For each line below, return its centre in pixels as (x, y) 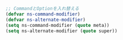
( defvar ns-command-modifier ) (43, 14)
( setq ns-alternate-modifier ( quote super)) (61, 31)
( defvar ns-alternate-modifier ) (45, 20)
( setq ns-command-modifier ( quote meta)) (58, 25)
